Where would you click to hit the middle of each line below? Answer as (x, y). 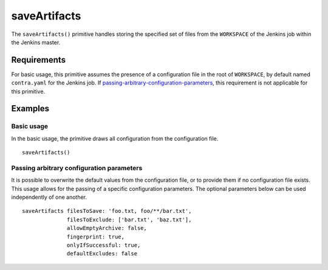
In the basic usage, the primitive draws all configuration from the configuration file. (115, 138)
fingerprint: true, (96, 237)
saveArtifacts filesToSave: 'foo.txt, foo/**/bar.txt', (107, 211)
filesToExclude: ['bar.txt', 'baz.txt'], (129, 220)
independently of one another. (49, 197)
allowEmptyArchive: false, (107, 228)
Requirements (39, 60)
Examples (30, 109)
